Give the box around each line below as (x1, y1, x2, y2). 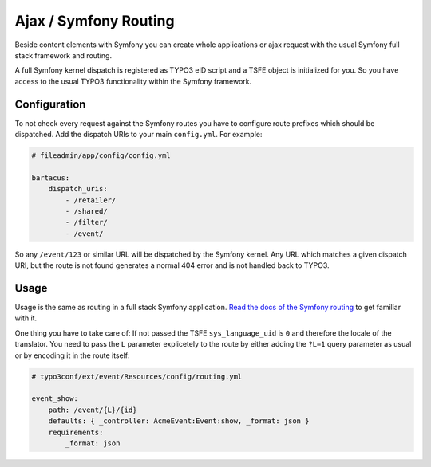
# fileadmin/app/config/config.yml (31, 151, 171, 159)
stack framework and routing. (14, 50, 112, 60)
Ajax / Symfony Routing (14, 12, 175, 29)
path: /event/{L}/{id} (48, 405, 137, 414)
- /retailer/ (65, 195, 117, 205)
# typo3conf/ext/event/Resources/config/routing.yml (31, 371, 243, 381)
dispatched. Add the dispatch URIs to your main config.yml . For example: (14, 130, 263, 139)
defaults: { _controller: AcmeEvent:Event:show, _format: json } (48, 417, 310, 426)
